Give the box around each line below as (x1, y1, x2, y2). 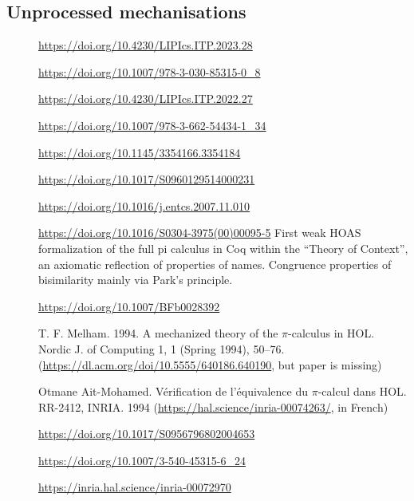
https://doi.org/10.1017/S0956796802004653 (38, 425, 255, 442)
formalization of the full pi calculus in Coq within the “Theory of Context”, (38, 239, 408, 256)
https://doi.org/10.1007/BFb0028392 (38, 298, 220, 314)
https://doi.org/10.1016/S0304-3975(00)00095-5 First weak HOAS (38, 224, 361, 241)
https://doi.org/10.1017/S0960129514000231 (38, 171, 255, 187)
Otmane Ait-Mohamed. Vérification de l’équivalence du (38, 383, 308, 400)
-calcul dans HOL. (317, 383, 407, 400)
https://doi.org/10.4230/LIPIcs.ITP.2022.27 (38, 90, 253, 107)
